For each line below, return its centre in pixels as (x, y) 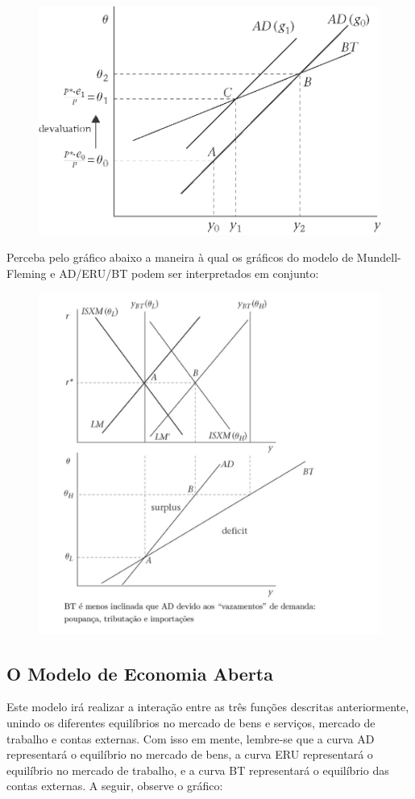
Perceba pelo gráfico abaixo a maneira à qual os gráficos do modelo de (180, 257)
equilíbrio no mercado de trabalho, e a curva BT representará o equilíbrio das (198, 770)
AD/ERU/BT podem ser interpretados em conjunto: (189, 273)
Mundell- (379, 257)
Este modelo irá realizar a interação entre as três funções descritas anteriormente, (208, 707)
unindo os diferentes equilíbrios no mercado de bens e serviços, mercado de (191, 722)
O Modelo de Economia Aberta (140, 673)
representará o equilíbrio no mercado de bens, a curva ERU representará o (190, 754)
